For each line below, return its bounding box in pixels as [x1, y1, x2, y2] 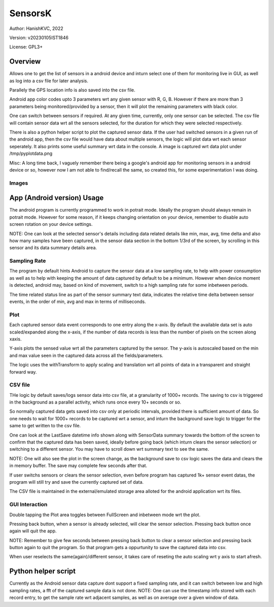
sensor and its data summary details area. [9, 245, 97, 251]
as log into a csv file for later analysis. [9, 78, 88, 84]
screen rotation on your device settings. [9, 221, 93, 227]
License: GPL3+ [9, 44, 43, 50]
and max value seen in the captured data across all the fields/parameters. [9, 352, 163, 358]
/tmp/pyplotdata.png [9, 150, 53, 157]
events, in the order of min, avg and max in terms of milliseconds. [9, 298, 147, 305]
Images [9, 179, 28, 186]
